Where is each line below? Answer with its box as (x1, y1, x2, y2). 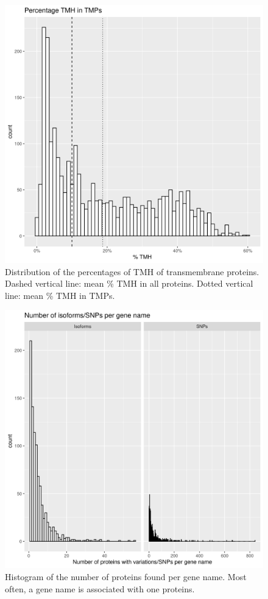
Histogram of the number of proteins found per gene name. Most (5, 570, 247, 583)
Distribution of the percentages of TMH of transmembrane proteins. (5, 265, 259, 278)
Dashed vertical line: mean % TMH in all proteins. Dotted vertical (5, 277, 253, 290)
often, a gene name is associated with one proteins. (5, 582, 195, 595)
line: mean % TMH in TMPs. (5, 289, 115, 301)
